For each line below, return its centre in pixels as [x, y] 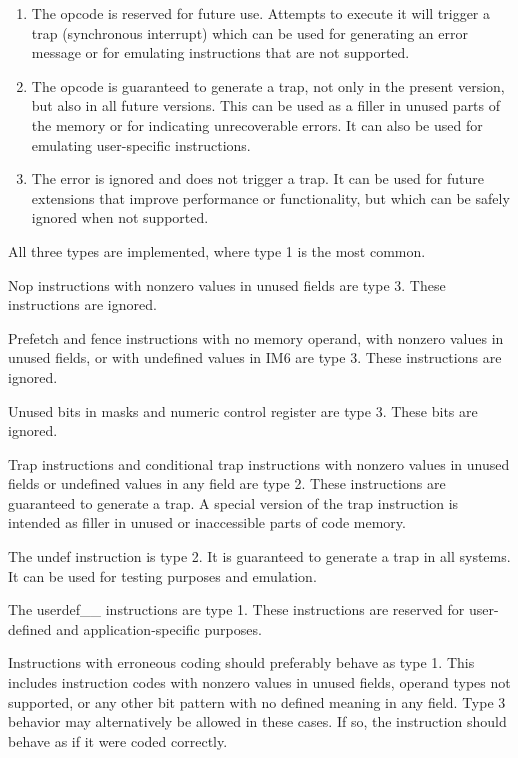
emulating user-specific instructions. [141, 144]
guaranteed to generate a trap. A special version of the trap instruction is [233, 502]
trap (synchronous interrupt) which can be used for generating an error [249, 32]
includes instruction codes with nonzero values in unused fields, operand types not [259, 682]
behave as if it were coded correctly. [118, 740]
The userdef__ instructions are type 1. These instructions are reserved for [236, 609]
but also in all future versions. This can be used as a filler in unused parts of [266, 105]
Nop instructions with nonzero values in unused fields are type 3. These [227, 284]
